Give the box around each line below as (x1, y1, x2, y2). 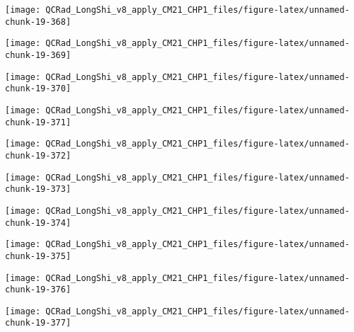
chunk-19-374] (5, 217, 72, 228)
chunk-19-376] (5, 285, 72, 295)
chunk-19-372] (5, 150, 72, 161)
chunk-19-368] (5, 16, 72, 27)
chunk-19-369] (5, 50, 72, 60)
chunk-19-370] (5, 84, 72, 94)
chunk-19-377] (5, 318, 72, 328)
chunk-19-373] (5, 184, 72, 195)
